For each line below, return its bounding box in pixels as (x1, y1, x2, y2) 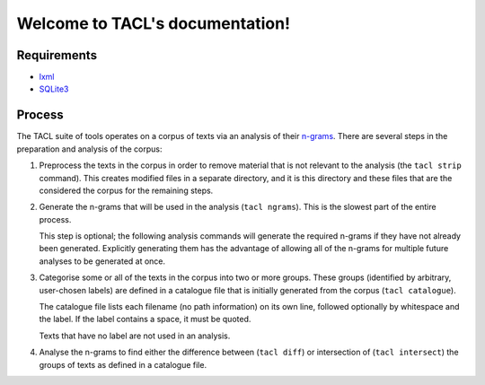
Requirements (16, 48, 98, 63)
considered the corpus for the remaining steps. (39, 185, 214, 196)
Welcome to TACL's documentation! (16, 13, 291, 33)
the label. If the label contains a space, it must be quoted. (39, 314, 251, 325)
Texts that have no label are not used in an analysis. (39, 330, 231, 341)
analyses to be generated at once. (39, 256, 166, 267)
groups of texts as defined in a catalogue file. (39, 359, 207, 370)
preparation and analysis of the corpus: (16, 144, 163, 154)
